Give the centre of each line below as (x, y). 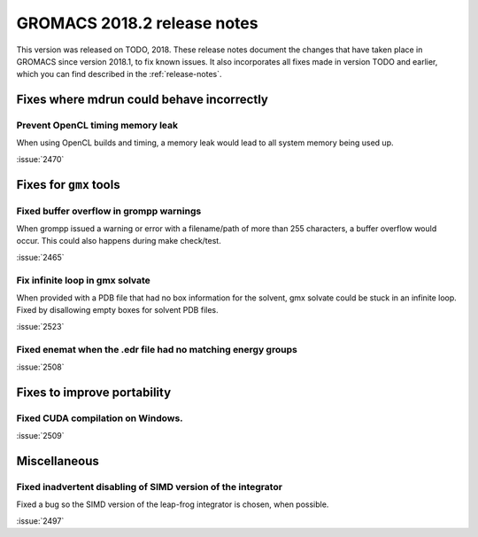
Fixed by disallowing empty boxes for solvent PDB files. (117, 310)
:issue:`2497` (40, 521)
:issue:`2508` (41, 367)
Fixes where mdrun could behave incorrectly (143, 100)
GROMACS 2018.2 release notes (137, 23)
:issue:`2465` (41, 257)
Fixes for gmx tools (68, 185)
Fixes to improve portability (94, 392)
